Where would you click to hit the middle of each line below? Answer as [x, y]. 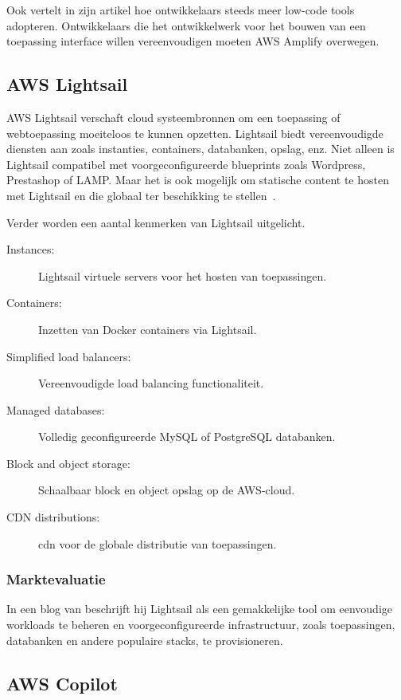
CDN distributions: [53, 517]
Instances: [31, 249]
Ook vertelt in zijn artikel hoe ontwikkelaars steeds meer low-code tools [181, 10]
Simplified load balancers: [69, 356]
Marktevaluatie [56, 579]
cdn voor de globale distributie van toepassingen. [158, 543]
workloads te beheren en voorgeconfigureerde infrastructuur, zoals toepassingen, [201, 625]
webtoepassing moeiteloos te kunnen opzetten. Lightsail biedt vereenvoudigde [195, 133]
